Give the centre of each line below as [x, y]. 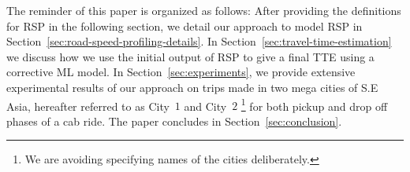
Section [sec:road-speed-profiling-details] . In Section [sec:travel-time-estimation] [199, 41]
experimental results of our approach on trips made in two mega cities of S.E [192, 87]
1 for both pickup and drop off [314, 104]
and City [205, 106]
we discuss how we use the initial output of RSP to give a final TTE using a [190, 56]
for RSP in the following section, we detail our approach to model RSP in [184, 26]
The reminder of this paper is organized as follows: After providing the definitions [204, 10]
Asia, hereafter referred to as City [88, 106]
